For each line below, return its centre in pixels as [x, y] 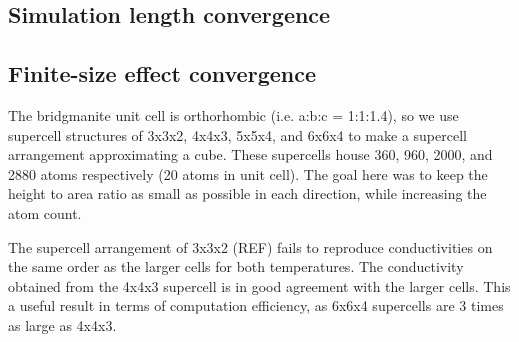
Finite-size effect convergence [162, 73]
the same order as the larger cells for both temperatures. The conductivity [236, 266]
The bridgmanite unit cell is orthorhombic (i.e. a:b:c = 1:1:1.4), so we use [233, 114]
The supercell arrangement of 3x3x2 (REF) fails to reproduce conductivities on [250, 246]
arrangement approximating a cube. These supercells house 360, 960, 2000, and [250, 154]
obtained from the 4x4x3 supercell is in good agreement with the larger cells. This [259, 285]
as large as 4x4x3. [62, 324]
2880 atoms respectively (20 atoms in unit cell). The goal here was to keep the [248, 173]
